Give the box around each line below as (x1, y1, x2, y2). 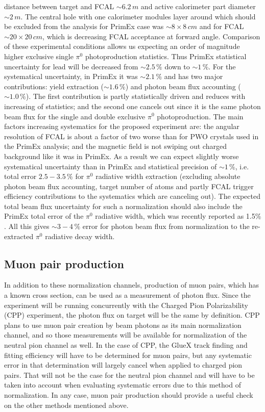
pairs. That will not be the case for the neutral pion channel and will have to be (4, 369, 255, 380)
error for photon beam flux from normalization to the (82, 221, 250, 231)
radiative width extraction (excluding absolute (95, 171, 240, 182)
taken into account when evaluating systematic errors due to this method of (4, 379, 241, 390)
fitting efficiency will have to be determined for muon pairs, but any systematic (4, 349, 252, 360)
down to (164, 61, 190, 71)
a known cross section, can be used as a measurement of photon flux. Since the (4, 290, 251, 300)
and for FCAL (199, 21, 244, 32)
